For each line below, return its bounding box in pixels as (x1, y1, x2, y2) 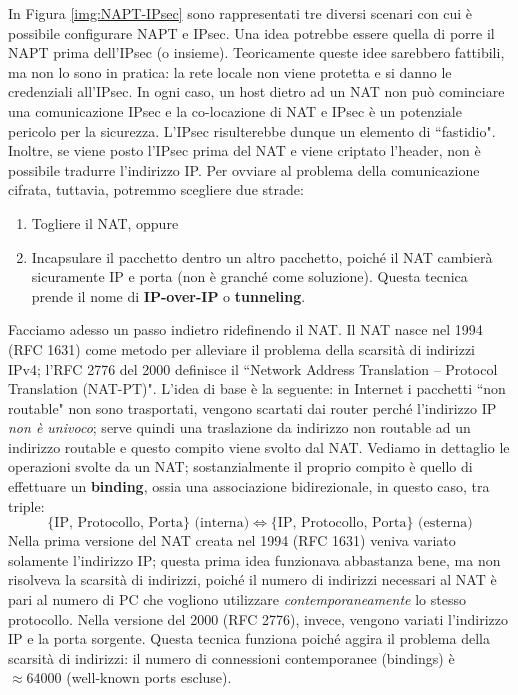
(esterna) (418, 516, 473, 531)
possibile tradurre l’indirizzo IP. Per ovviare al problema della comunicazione (8, 159, 480, 180)
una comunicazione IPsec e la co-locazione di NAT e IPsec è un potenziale (8, 100, 462, 121)
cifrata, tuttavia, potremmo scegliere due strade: (8, 179, 304, 200)
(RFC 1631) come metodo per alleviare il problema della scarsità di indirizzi (8, 338, 475, 359)
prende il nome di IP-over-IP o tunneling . (31, 285, 306, 306)
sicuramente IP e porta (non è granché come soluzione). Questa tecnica (31, 266, 468, 287)
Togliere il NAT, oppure (31, 212, 179, 233)
